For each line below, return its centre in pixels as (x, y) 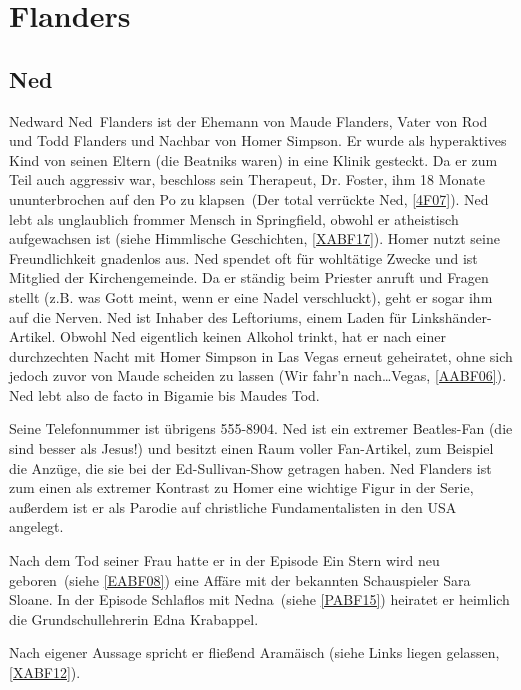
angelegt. (36, 526)
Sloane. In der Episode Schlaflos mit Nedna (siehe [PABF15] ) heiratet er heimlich (259, 599)
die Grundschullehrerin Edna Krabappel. (134, 618)
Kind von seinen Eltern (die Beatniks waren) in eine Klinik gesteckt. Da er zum (253, 159)
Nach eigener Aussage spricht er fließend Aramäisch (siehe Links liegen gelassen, (254, 652)
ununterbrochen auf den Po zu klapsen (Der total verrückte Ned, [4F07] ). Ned (249, 198)
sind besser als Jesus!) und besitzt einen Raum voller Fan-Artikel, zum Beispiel (251, 448)
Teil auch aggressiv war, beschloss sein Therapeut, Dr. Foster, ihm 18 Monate (247, 179)
